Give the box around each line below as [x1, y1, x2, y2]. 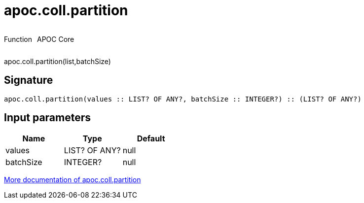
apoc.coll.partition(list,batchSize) [4, 57, 111, 66]
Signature [4, 74, 53, 87]
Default [137, 134, 165, 144]
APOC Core [36, 34, 74, 43]
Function [4, 34, 32, 43]
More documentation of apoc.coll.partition [4, 175, 141, 184]
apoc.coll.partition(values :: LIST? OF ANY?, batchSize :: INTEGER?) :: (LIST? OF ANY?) [4, 95, 362, 103]
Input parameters [4, 111, 91, 124]
